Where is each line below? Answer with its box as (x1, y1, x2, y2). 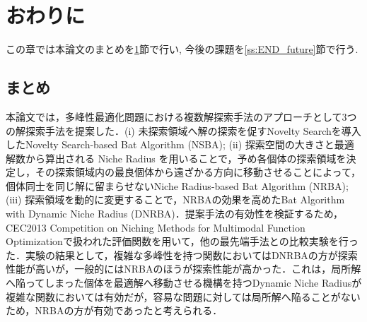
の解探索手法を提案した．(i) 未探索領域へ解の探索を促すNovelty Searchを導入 (6, 123, 361, 138)
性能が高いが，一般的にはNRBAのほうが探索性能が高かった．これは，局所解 (6, 261, 361, 276)
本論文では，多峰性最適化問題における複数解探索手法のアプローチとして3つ (6, 109, 357, 124)
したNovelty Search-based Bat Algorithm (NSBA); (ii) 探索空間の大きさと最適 (6, 137, 354, 152)
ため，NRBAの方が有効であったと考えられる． (6, 303, 223, 318)
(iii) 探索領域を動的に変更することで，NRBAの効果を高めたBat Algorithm (6, 192, 345, 207)
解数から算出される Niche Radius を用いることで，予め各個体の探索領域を (6, 150, 346, 165)
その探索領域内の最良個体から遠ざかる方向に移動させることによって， (35, 165, 361, 179)
